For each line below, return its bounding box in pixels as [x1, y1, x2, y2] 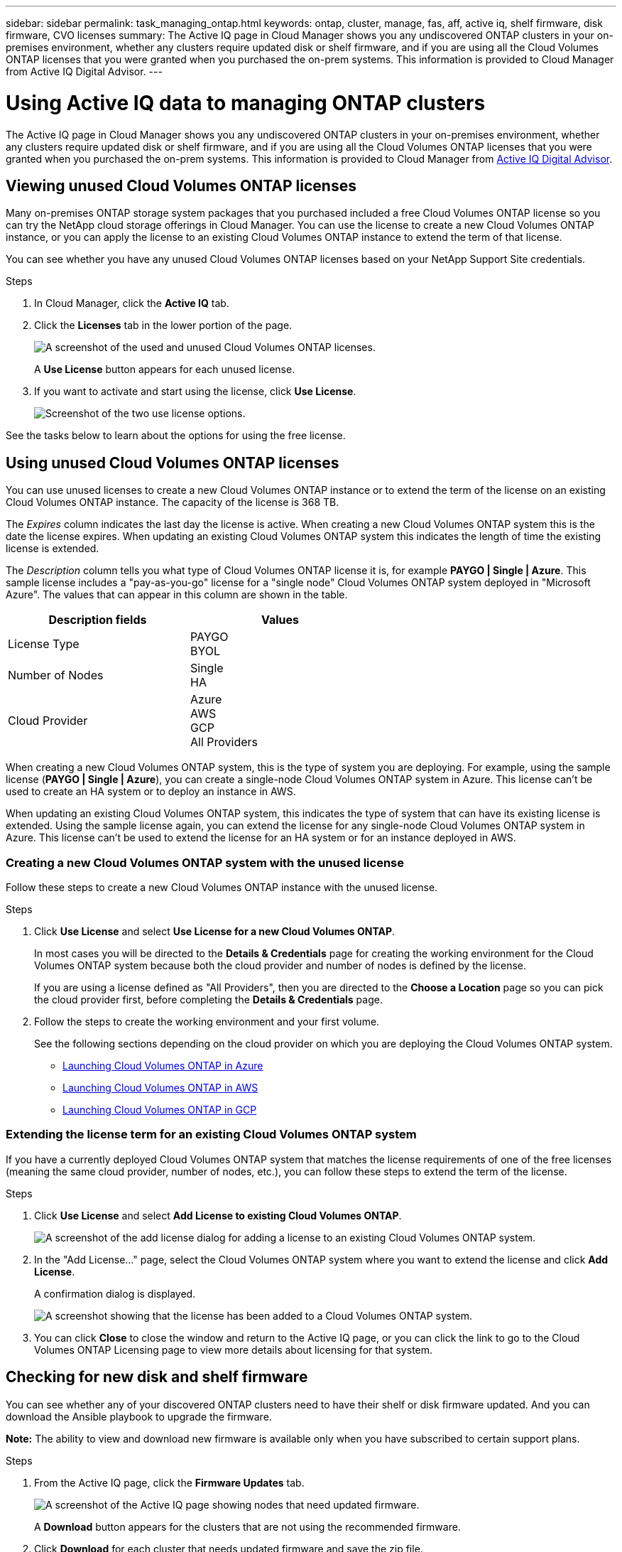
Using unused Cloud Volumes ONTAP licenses [6, 453, 339, 472]
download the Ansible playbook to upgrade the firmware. [6, 1410, 272, 1423]
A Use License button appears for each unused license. [34, 363, 295, 376]
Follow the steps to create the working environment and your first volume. [34, 1015, 380, 1028]
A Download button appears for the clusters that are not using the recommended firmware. [34, 1520, 461, 1533]
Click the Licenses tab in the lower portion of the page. [34, 319, 293, 332]
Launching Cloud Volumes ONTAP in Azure [62, 1059, 263, 1072]
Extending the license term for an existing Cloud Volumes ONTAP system [6, 1127, 417, 1142]
